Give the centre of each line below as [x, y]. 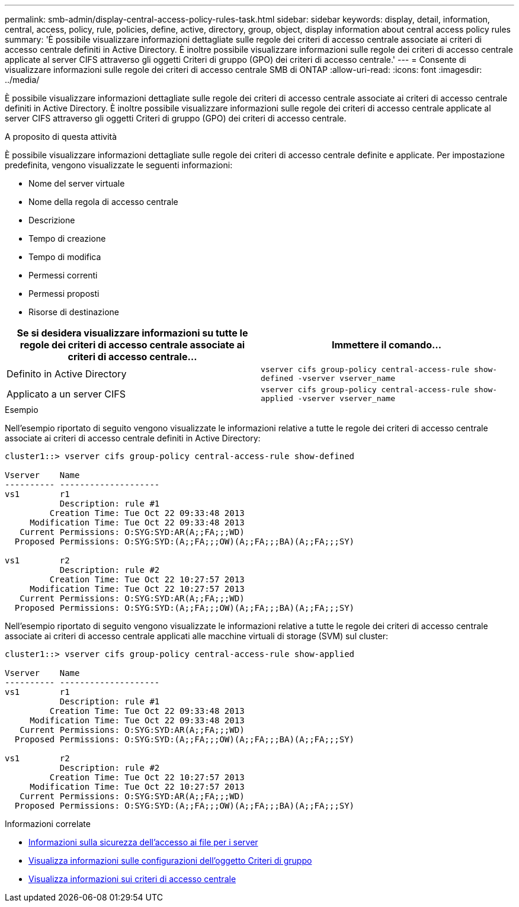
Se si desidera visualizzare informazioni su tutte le [132, 333]
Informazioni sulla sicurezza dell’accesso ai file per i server [143, 842]
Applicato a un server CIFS [66, 394]
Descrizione [52, 220]
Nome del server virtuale [77, 183]
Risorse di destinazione [74, 312]
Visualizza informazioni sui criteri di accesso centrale [132, 879]
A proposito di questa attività [61, 137]
